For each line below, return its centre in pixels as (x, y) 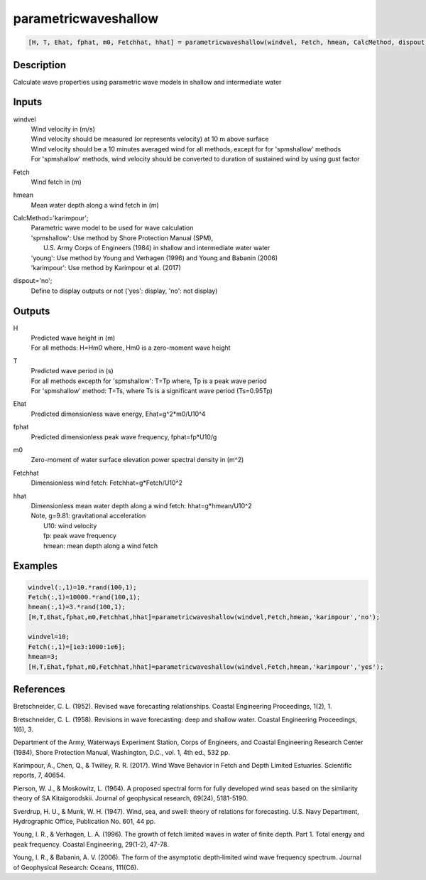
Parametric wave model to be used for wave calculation (112, 228)
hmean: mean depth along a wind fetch (101, 546)
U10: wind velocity (70, 525)
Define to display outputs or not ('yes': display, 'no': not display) (124, 291)
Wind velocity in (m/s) (63, 129)
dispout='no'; (33, 281)
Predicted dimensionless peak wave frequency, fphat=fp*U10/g (124, 436)
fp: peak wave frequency (80, 536)
